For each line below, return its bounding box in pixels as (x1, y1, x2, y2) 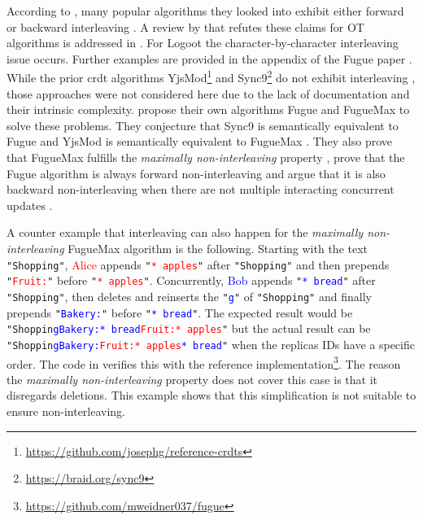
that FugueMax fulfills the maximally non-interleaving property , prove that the (7, 149, 405, 165)
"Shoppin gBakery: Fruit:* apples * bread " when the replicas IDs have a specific (7, 335, 415, 352)
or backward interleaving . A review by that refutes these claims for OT (7, 18, 364, 35)
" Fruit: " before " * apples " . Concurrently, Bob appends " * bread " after (7, 272, 376, 289)
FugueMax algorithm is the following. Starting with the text (68, 239, 368, 256)
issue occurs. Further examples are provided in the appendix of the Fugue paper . (7, 50, 412, 67)
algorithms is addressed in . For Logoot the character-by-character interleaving (7, 34, 399, 51)
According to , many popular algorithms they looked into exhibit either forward (7, 2, 404, 19)
